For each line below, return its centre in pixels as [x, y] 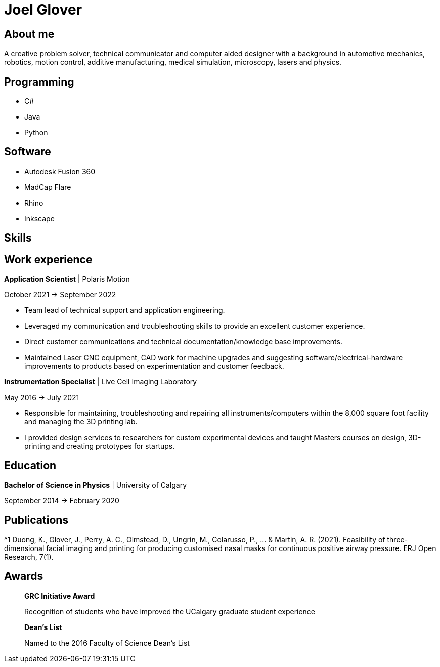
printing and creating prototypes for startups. [100, 446]
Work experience [48, 259]
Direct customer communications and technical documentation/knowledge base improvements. [183, 342]
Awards [24, 576]
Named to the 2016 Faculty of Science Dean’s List [107, 643]
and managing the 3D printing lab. [81, 422]
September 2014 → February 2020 [62, 500]
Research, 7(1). [29, 557]
